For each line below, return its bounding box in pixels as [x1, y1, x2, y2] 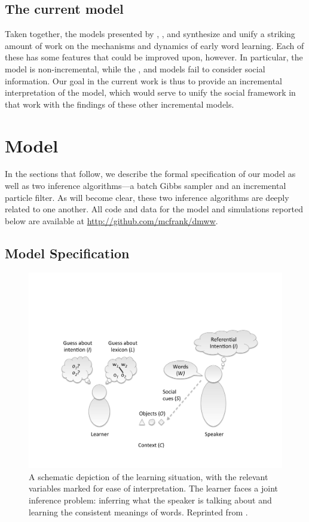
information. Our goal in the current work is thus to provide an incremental [5, 74, 283, 87]
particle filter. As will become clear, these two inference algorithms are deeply [5, 191, 289, 203]
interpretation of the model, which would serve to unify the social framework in [5, 86, 296, 99]
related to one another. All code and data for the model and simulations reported [5, 203, 303, 215]
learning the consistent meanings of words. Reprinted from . [29, 505, 248, 518]
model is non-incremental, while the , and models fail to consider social [5, 62, 265, 75]
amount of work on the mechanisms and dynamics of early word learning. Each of [5, 39, 304, 51]
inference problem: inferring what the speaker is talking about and [29, 493, 272, 506]
